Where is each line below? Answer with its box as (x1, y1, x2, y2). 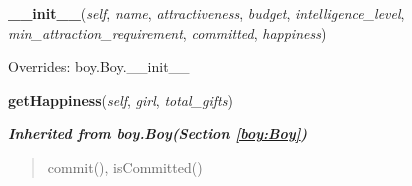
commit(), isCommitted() (47, 156, 203, 177)
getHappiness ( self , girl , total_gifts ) (8, 89, 233, 110)
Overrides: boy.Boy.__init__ (8, 56, 190, 77)
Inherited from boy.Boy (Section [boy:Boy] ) (8, 123, 308, 144)
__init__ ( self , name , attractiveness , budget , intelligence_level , (8, 3, 405, 23)
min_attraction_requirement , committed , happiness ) (8, 22, 327, 43)
